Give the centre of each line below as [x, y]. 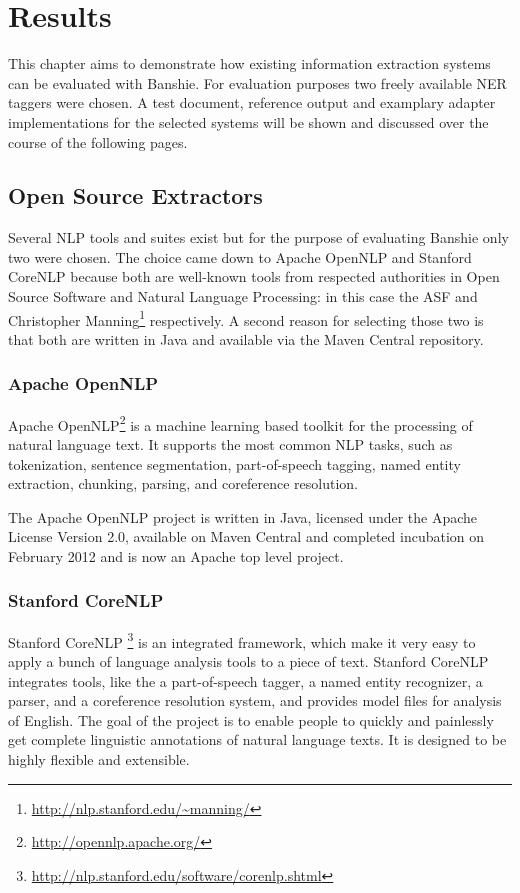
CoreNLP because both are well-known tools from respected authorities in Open [254, 276]
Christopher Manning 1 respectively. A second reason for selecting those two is [246, 318]
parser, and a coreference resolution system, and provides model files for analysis [255, 700]
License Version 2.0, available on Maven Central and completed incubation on [246, 536]
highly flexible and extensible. [99, 758]
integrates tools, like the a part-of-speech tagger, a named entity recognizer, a [245, 680]
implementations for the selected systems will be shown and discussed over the [248, 121]
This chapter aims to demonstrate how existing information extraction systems [249, 63]
